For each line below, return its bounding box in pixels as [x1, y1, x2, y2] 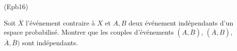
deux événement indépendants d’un [128, 17, 234, 27]
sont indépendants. [22, 38, 78, 48]
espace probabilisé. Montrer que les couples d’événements [4, 27, 174, 37]
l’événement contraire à [26, 17, 95, 27]
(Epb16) [4, 1, 28, 11]
